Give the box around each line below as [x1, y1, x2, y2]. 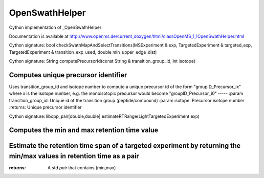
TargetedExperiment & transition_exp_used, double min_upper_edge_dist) [9, 49, 157, 55]
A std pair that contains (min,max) [47, 165, 116, 171]
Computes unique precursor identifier [9, 71, 127, 79]
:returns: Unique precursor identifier [9, 104, 82, 110]
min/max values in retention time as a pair [9, 152, 139, 160]
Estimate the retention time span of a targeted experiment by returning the [9, 142, 241, 150]
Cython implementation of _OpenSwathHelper [9, 24, 102, 30]
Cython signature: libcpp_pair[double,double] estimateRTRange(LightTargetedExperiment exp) [9, 113, 200, 119]
